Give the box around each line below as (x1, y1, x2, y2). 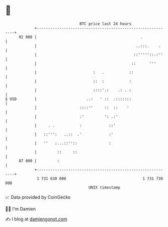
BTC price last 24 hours (79, 21, 132, 26)
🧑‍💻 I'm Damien (5, 206, 36, 212)
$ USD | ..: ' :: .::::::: (5, 96, 132, 102)
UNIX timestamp (88, 185, 121, 190)
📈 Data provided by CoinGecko (5, 194, 71, 200)
